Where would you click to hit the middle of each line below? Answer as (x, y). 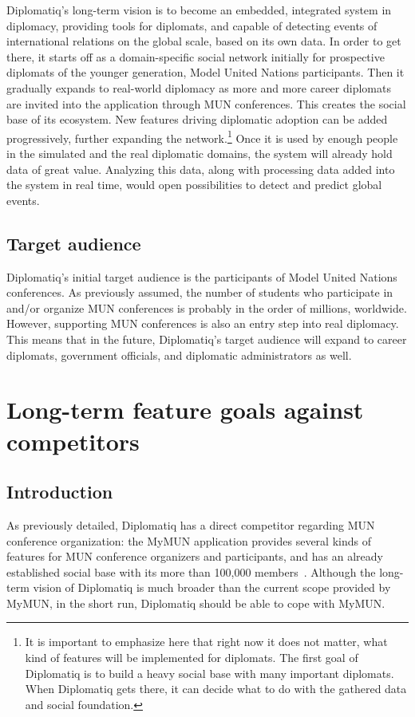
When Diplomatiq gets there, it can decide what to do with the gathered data (216, 689)
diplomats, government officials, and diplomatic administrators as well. (179, 355)
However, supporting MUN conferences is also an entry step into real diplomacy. (203, 323)
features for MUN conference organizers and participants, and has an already (195, 556)
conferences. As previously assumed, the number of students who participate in (200, 292)
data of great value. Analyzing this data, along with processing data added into (201, 169)
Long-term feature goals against (185, 410)
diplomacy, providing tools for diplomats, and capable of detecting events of (192, 25)
